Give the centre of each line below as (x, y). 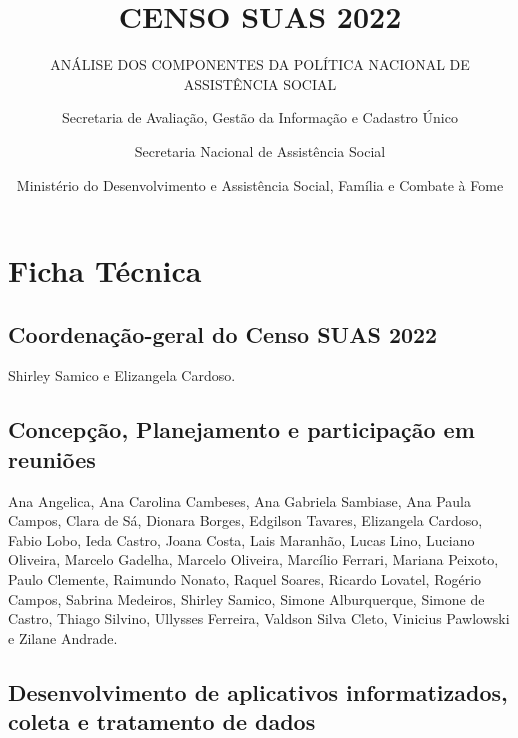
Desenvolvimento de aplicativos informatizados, (258, 691)
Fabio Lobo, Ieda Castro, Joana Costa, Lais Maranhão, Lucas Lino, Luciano (241, 539)
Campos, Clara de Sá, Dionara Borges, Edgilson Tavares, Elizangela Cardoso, (245, 520)
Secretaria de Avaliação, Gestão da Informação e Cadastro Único (260, 117)
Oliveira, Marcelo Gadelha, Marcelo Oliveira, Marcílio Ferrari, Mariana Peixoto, (253, 559)
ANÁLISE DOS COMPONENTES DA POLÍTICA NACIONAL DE (260, 64)
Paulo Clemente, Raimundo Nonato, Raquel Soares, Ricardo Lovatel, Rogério (245, 579)
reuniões (52, 458)
